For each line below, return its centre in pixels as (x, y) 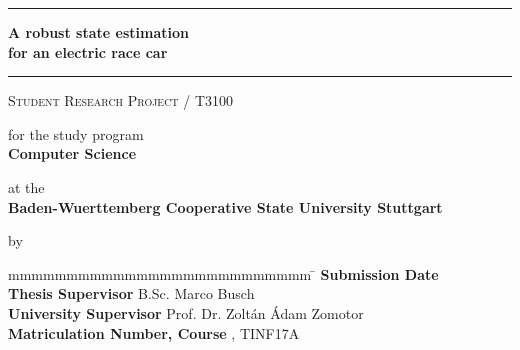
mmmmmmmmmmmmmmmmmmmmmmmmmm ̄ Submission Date (223, 273)
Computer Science (72, 153)
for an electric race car (88, 51)
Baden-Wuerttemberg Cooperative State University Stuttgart (225, 206)
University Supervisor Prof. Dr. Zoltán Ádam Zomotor (186, 312)
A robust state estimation (98, 32)
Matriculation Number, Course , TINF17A (154, 332)
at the (26, 186)
